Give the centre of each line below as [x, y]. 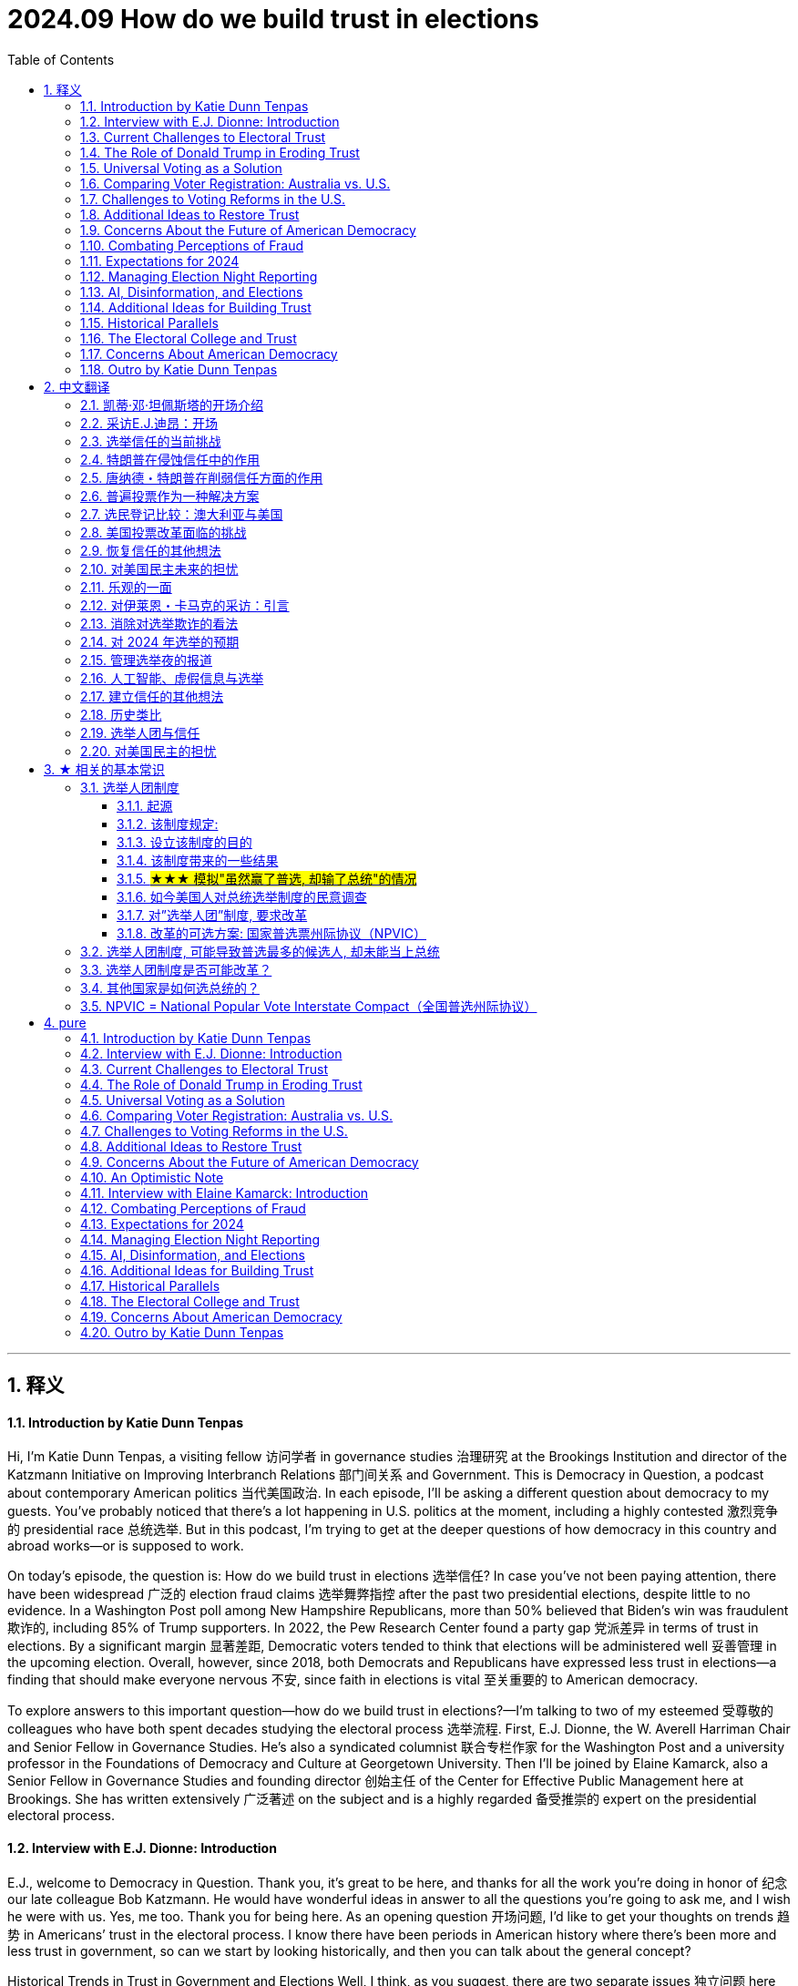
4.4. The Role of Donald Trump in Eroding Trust [221, 1084]
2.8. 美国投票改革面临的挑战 [164, 532]
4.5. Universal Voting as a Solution [183, 1100]
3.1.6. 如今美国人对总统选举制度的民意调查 [242, 896]
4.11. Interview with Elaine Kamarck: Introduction [225, 1193]
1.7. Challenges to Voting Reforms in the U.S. [213, 199]
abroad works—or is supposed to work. [126, 1546]
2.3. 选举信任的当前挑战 [151, 441]
